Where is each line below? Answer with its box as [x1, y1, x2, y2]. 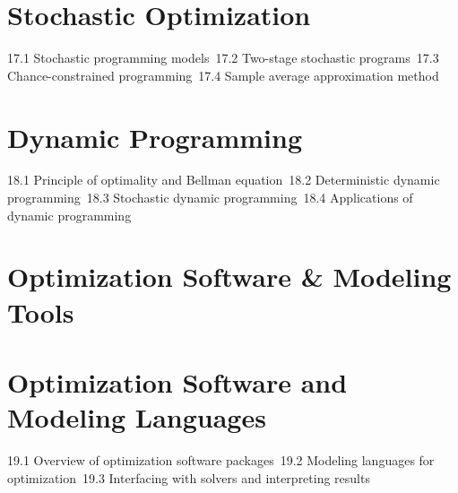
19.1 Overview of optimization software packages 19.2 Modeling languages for [7, 451, 435, 470]
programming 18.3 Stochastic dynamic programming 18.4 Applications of [7, 188, 413, 207]
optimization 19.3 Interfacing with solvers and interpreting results [7, 468, 370, 487]
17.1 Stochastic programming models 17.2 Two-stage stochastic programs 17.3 [7, 48, 439, 67]
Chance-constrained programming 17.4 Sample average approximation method [7, 65, 439, 84]
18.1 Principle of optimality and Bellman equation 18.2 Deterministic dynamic [7, 170, 440, 189]
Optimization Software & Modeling [7, 258, 452, 295]
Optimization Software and [7, 363, 348, 400]
